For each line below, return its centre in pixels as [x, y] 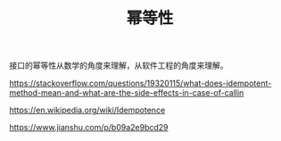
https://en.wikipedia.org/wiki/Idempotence [87, 110]
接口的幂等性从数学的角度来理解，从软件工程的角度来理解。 [119, 66]
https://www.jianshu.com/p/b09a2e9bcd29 [89, 128]
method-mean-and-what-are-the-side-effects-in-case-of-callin [127, 93]
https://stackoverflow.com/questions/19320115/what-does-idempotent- [140, 83]
